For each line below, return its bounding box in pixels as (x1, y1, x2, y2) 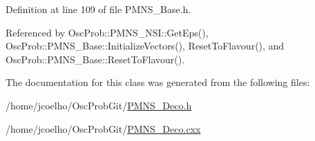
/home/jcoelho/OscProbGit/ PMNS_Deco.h (6, 98, 192, 112)
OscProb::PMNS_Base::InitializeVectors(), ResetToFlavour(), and (6, 39, 285, 53)
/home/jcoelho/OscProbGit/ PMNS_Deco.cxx (6, 121, 201, 135)
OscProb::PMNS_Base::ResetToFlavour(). (6, 52, 185, 66)
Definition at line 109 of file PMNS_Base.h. (6, 2, 191, 16)
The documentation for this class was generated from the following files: (6, 75, 310, 89)
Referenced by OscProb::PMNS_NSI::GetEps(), (6, 25, 209, 39)
